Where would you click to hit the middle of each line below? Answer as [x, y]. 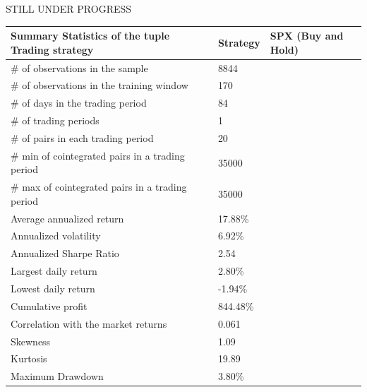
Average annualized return [67, 218]
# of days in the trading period [79, 103]
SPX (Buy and [307, 36]
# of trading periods [55, 120]
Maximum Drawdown [57, 376]
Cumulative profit [49, 305]
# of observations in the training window [100, 85]
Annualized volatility [56, 236]
